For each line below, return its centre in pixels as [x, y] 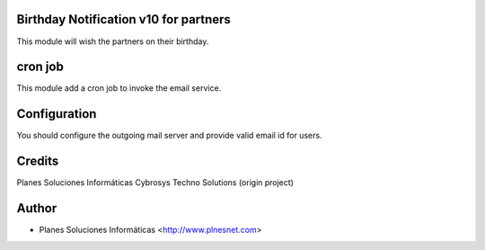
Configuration [57, 114]
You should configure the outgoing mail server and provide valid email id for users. [169, 136]
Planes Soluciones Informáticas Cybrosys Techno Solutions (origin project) [155, 183]
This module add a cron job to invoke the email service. [119, 88]
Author [37, 208]
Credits [38, 161]
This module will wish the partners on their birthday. [113, 41]
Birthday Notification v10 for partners [123, 19]
